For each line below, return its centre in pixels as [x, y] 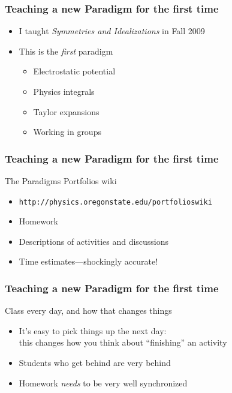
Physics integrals [64, 91]
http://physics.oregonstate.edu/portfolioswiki [115, 202]
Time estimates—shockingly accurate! [88, 261]
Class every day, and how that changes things [88, 310]
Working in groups [67, 132]
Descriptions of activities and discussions [94, 241]
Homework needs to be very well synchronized [103, 382]
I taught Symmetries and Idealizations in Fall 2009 [112, 31]
